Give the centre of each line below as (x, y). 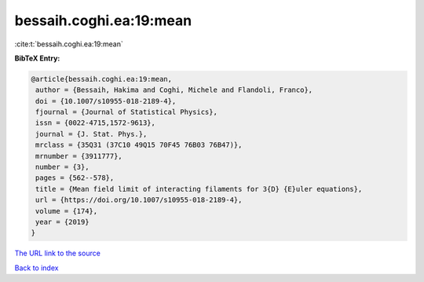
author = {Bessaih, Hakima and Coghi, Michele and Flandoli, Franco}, (174, 90)
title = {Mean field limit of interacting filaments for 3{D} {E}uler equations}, (199, 189)
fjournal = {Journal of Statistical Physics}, (126, 112)
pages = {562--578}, (75, 178)
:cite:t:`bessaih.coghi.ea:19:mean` (69, 44)
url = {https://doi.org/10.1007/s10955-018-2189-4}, (139, 200)
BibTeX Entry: (37, 58)
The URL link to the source (58, 253)
